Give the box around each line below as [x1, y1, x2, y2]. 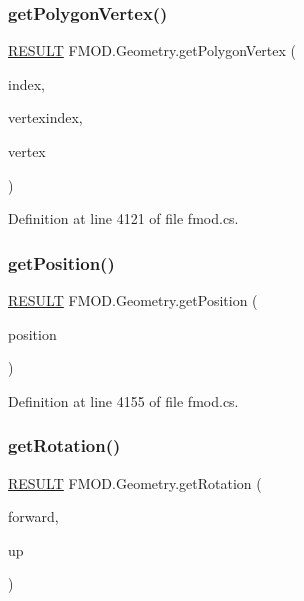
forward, [8, 506, 59, 527]
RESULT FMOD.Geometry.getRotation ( [8, 472, 262, 493]
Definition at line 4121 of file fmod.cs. [8, 208, 239, 229]
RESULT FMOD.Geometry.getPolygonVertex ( [8, 40, 297, 61]
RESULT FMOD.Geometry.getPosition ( [8, 290, 258, 310]
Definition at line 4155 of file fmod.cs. [8, 390, 239, 411]
